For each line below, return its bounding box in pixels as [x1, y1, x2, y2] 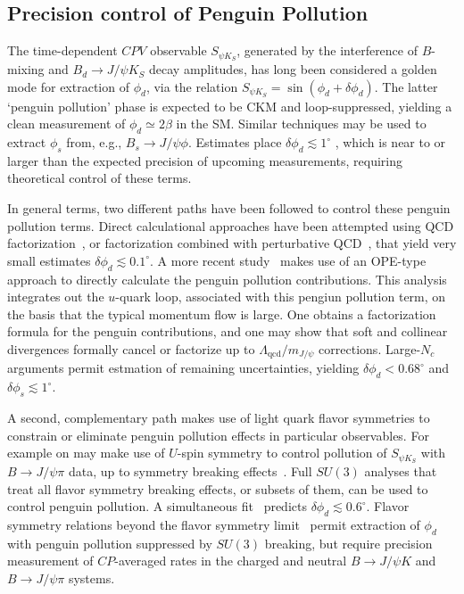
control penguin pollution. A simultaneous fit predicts [7, 497, 307, 516]
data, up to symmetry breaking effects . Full [68, 462, 312, 481]
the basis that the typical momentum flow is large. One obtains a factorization [7, 304, 436, 323]
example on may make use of [7, 443, 165, 462]
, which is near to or [335, 133, 446, 152]
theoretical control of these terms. [7, 169, 192, 187]
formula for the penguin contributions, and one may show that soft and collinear [7, 322, 448, 341]
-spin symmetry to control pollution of [177, 443, 387, 462]
